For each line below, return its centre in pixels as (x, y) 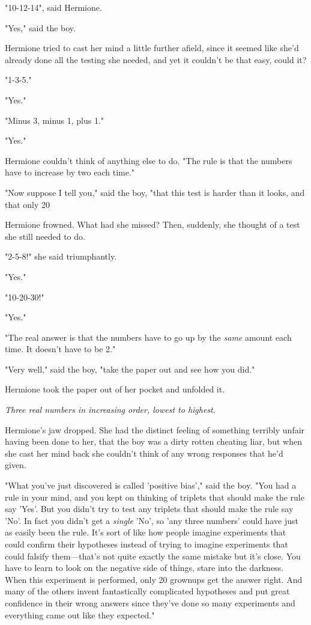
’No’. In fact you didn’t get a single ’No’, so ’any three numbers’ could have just (152, 520)
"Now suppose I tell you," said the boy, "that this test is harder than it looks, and (155, 192)
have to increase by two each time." (70, 172)
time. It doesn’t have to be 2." (60, 349)
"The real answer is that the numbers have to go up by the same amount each (148, 337)
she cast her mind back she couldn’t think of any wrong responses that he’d (144, 453)
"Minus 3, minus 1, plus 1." (55, 120)
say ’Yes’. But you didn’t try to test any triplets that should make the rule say (149, 509)
